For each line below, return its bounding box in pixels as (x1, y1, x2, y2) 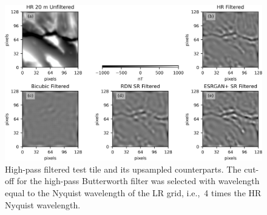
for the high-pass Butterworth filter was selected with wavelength (16, 174, 260, 187)
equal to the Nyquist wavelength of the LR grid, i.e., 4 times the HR (5, 186, 262, 199)
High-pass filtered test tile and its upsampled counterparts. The (5, 162, 242, 175)
